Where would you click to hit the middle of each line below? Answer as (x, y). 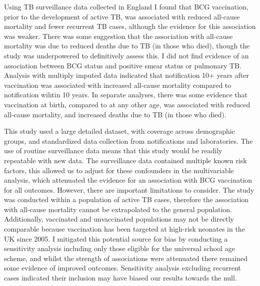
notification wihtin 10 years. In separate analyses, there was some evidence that (126, 95)
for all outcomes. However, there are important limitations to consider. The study (129, 189)
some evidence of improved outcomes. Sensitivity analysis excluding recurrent (122, 268)
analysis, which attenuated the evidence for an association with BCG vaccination (128, 180)
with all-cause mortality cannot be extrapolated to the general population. (118, 209)
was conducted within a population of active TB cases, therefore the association (126, 199)
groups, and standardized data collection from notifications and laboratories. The (128, 141)
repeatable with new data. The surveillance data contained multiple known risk (125, 160)
